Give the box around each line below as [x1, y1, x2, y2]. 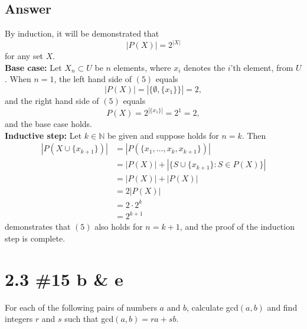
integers [5, 312, 33, 325]
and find [267, 301, 298, 313]
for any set [5, 50, 44, 62]
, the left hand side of [54, 73, 132, 85]
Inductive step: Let [5, 129, 82, 141]
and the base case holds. [5, 118, 92, 130]
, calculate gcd [186, 301, 239, 313]
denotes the [184, 61, 226, 73]
